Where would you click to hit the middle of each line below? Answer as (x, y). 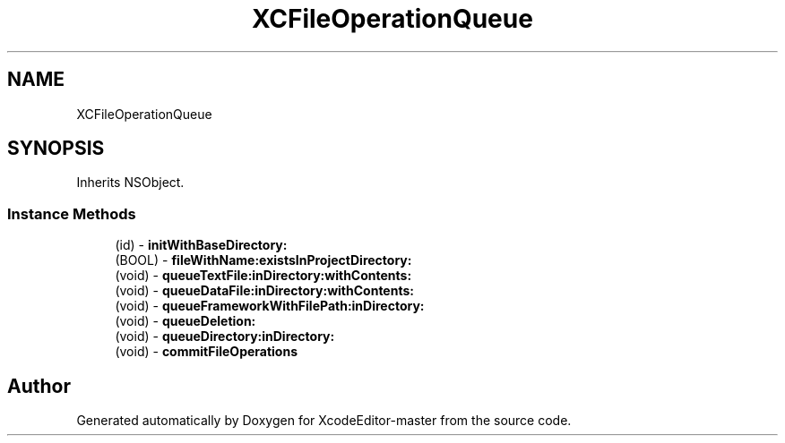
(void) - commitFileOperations (207, 352)
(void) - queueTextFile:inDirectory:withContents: (263, 276)
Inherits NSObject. (130, 183)
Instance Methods (72, 213)
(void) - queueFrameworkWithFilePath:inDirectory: (270, 306)
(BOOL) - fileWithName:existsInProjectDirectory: (263, 260)
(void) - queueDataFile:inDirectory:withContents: (264, 291)
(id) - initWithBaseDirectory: (201, 245)
